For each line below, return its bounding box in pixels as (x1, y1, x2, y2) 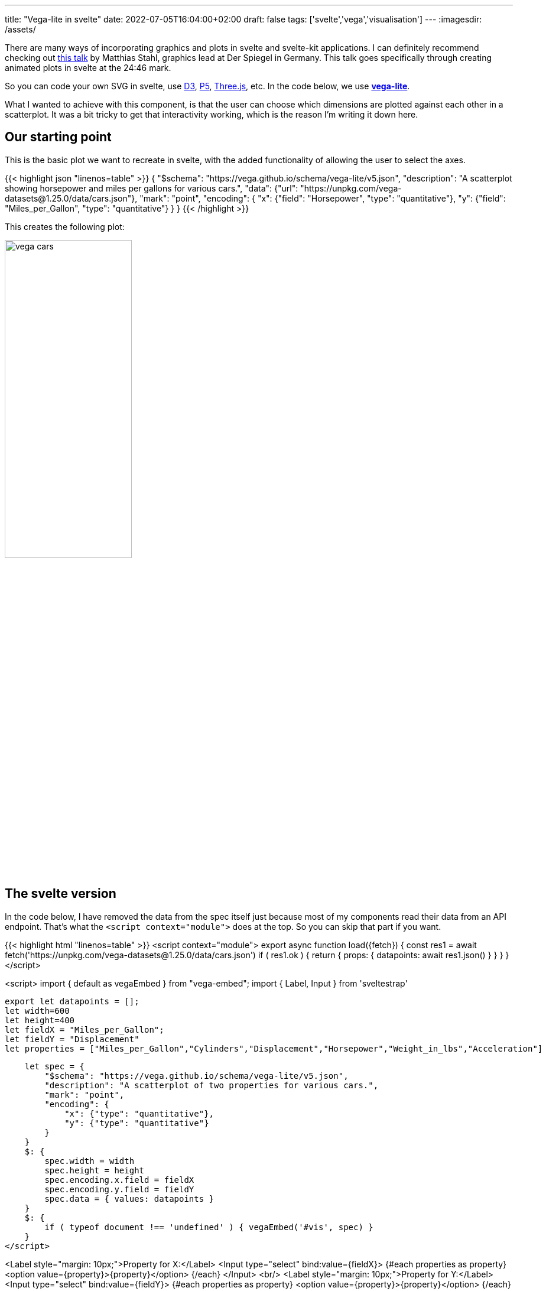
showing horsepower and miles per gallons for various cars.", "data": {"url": (5, 183, 298, 193)
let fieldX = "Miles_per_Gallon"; (5, 1024, 164, 1034)
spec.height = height (44, 1165, 145, 1175)
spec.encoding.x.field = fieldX (44, 1175, 194, 1185)
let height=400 (5, 1015, 75, 1025)
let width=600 (5, 1005, 70, 1016)
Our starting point (5, 129, 112, 145)
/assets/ (5, 24, 36, 34)
